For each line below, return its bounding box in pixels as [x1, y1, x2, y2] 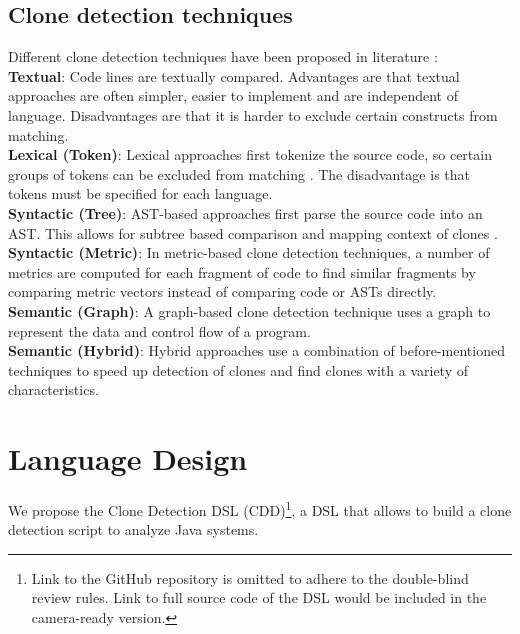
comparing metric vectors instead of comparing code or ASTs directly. [8, 281, 437, 302]
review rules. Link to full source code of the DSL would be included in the [31, 587, 487, 608]
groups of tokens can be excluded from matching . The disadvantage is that [8, 163, 470, 184]
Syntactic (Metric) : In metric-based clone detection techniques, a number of [8, 242, 490, 263]
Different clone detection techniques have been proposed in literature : [8, 46, 438, 67]
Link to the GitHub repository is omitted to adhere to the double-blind [31, 567, 469, 588]
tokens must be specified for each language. [8, 183, 273, 204]
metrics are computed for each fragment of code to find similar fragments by [8, 261, 476, 282]
